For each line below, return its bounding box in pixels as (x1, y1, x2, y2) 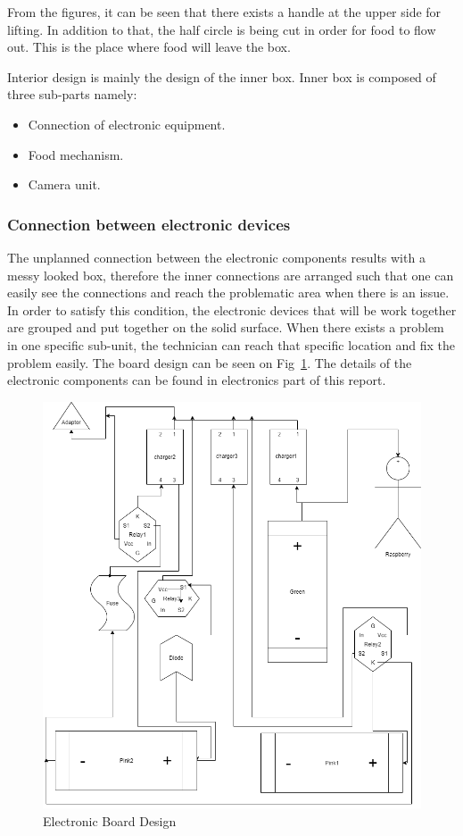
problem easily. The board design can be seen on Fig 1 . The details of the (7, 353, 412, 372)
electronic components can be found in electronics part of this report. (7, 371, 386, 389)
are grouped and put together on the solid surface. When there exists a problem (7, 318, 444, 337)
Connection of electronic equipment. (28, 114, 226, 133)
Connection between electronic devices (7, 213, 291, 235)
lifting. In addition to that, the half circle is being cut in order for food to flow (7, 20, 436, 38)
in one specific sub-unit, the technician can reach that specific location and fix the (7, 335, 455, 354)
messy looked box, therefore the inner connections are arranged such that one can (7, 265, 454, 284)
